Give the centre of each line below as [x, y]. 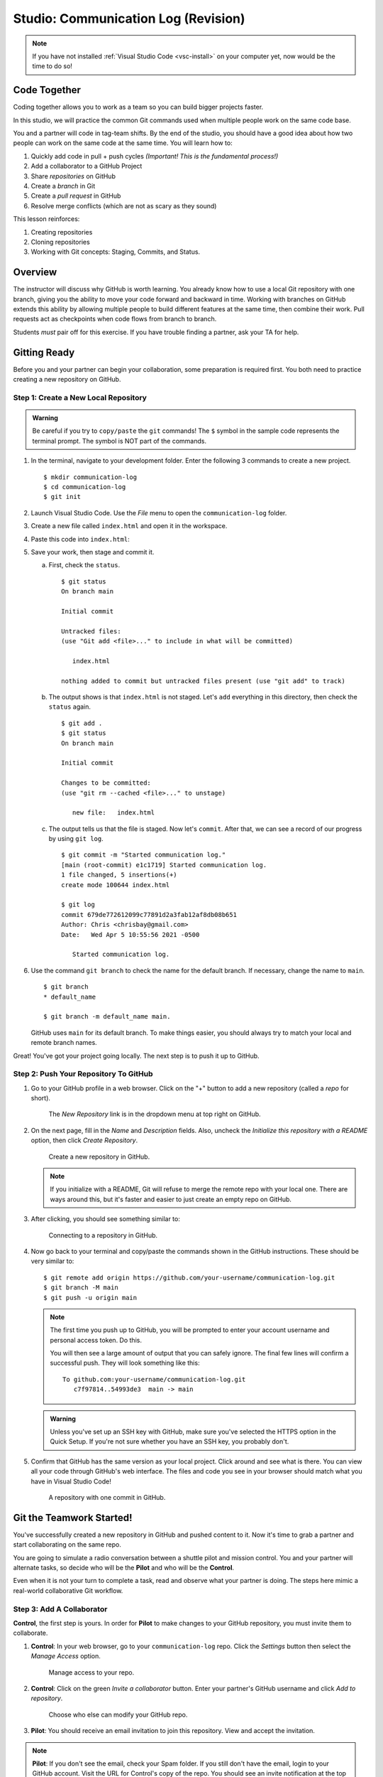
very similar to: [52, 1261]
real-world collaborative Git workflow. [68, 1590]
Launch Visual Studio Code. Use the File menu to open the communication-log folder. [159, 512]
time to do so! [52, 66]
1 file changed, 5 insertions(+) [119, 875]
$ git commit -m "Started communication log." [144, 855]
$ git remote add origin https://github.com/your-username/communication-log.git [189, 1277]
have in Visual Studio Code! [71, 1481]
